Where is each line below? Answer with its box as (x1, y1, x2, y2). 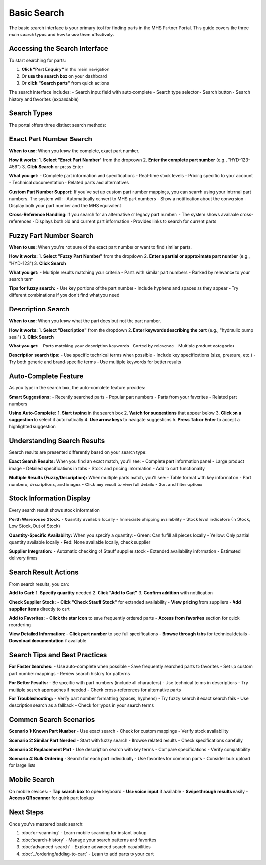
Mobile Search (9, 775, 55, 784)
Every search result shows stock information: (9, 507, 101, 513)
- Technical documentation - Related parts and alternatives (9, 180, 129, 186)
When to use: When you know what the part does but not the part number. (9, 318, 161, 324)
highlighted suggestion (9, 424, 56, 430)
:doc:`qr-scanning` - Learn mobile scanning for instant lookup (21, 830, 147, 836)
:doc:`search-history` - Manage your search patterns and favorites (21, 837, 157, 843)
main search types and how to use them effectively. (9, 31, 114, 37)
